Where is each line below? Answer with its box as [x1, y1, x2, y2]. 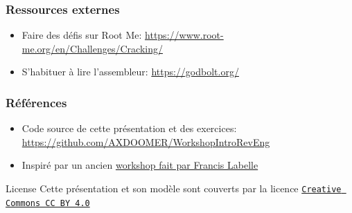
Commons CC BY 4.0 [6, 198, 90, 208]
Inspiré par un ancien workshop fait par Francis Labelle [21, 158, 258, 172]
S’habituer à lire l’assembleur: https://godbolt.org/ [21, 64, 239, 79]
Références [6, 93, 67, 111]
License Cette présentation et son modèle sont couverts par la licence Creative [6, 181, 342, 195]
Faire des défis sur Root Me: [21, 28, 142, 42]
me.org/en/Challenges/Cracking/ [21, 41, 163, 55]
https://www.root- [145, 28, 224, 42]
